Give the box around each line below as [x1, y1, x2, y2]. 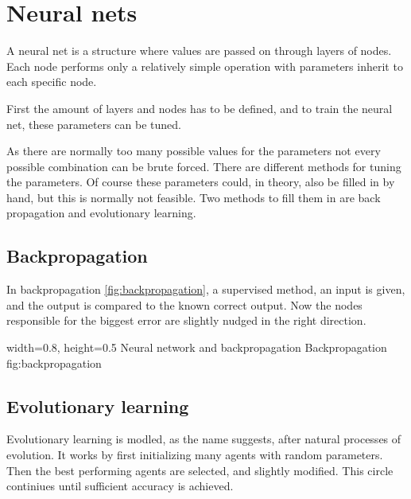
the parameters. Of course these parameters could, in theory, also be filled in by [6, 173, 395, 190]
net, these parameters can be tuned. [6, 115, 181, 132]
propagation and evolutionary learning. [6, 205, 196, 221]
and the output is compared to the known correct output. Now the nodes [6, 296, 363, 313]
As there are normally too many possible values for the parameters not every [6, 142, 381, 159]
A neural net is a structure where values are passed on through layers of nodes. [6, 42, 392, 59]
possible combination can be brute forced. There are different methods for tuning [6, 158, 401, 174]
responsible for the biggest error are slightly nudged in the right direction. [6, 312, 366, 329]
